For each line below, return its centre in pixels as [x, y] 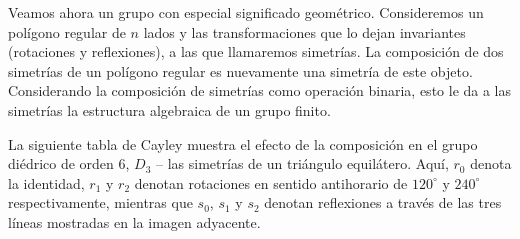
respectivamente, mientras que [100, 202]
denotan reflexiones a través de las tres [383, 202]
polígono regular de [67, 31]
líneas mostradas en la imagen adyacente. [134, 221]
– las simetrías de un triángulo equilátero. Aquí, [302, 163]
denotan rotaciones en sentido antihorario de [271, 182]
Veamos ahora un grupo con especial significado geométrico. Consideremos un [246, 12]
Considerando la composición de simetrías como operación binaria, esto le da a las [260, 90]
